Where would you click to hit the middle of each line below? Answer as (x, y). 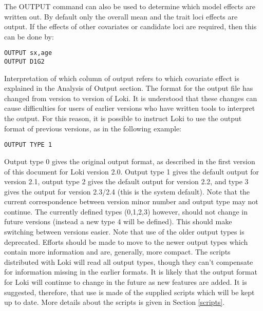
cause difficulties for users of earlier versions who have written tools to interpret (130, 108)
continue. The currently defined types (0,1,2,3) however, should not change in (126, 211)
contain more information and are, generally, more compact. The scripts (117, 252)
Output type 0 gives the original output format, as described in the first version (130, 161)
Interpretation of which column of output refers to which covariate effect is (122, 78)
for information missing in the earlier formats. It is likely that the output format (131, 272)
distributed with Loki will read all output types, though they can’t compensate (129, 261)
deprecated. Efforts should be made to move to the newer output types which (126, 241)
